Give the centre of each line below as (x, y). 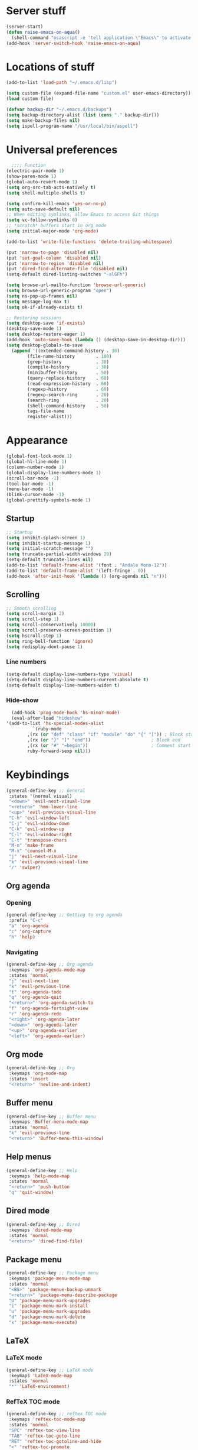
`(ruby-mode (47, 729)
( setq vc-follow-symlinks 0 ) (42, 220)
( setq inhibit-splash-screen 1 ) (46, 538)
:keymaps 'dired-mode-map (40, 1230)
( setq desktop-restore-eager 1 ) (46, 334)
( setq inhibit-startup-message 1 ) (49, 543)
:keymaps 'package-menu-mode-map (50, 1279)
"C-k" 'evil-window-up (37, 829)
